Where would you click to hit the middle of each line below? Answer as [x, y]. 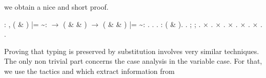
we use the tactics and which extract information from [89, 71]
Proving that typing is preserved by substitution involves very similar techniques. [132, 51]
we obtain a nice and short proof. [56, 7]
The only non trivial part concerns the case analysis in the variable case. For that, [133, 61]
